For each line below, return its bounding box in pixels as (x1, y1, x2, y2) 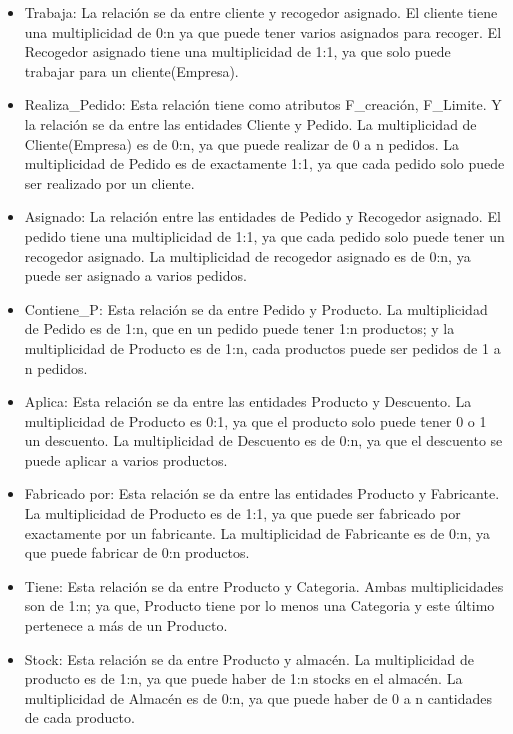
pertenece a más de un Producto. (24, 615, 228, 636)
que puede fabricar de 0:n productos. (24, 542, 250, 563)
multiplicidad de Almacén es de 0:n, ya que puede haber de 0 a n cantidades (24, 687, 493, 708)
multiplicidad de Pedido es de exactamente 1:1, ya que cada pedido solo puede (24, 153, 505, 174)
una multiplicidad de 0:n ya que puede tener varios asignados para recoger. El (24, 21, 502, 42)
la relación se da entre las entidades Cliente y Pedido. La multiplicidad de (24, 113, 477, 134)
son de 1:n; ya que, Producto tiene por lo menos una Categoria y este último (24, 595, 495, 616)
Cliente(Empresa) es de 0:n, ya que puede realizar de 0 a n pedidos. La (24, 133, 460, 154)
